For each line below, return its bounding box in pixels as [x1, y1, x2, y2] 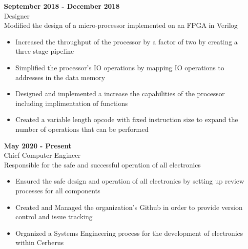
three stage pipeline [15, 46, 74, 56]
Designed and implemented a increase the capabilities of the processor [15, 88, 225, 99]
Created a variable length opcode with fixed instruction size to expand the [15, 114, 238, 124]
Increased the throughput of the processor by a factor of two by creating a [15, 36, 238, 46]
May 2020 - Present [4, 140, 72, 150]
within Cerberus [15, 237, 64, 248]
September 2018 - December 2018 [4, 1, 120, 11]
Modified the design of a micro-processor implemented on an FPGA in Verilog [4, 20, 238, 30]
